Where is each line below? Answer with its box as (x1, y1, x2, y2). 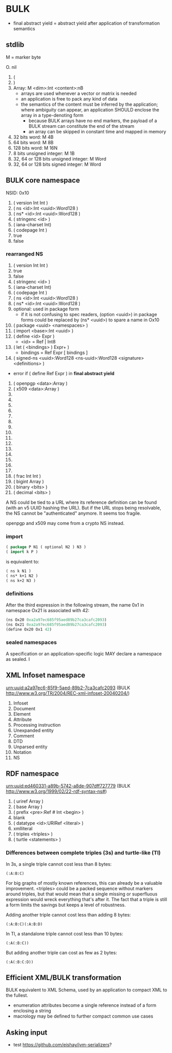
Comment (13, 732, 34, 739)
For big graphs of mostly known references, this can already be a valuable (6, 880, 163, 886)
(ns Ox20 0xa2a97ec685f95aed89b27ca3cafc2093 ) (6, 617, 107, 622)
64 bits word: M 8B (13, 139, 54, 145)
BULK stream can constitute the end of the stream (28, 123, 135, 129)
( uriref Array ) (13, 798, 44, 805)
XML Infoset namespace (6, 671, 85, 680)
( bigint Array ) (13, 478, 44, 484)
